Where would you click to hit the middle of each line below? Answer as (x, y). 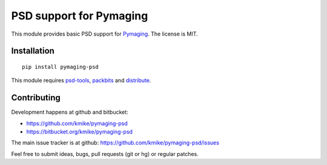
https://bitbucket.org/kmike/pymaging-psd (80, 132)
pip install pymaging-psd (61, 67)
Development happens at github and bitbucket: (70, 112)
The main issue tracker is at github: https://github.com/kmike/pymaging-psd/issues (115, 143)
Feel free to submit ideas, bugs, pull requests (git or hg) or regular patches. (105, 154)
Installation (33, 51)
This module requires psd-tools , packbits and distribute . (81, 80)
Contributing (36, 98)
